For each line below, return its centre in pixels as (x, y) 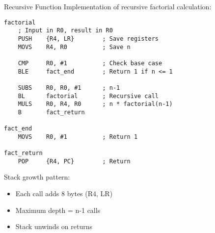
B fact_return (51, 112)
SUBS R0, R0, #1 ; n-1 (69, 88)
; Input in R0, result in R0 (65, 31)
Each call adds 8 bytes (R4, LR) (64, 193)
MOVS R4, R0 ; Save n (74, 47)
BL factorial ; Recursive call (88, 96)
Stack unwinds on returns (54, 226)
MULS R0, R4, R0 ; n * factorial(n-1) (95, 104)
